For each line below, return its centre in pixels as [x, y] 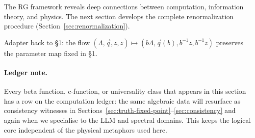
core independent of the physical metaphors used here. [86, 129]
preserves [229, 42]
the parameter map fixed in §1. [51, 53]
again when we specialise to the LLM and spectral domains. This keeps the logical [127, 120]
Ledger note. [26, 72]
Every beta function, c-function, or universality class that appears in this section [125, 91]
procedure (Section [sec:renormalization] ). [67, 26]
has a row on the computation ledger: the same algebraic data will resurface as [122, 100]
